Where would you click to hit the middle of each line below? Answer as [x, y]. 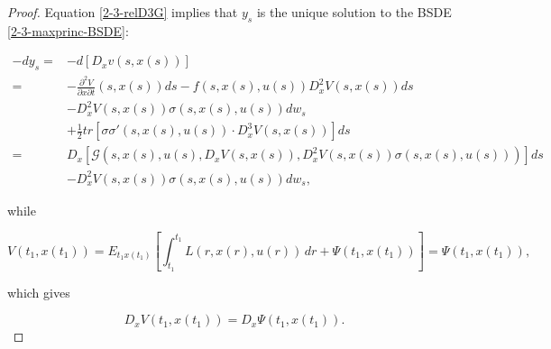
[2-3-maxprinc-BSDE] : [68, 30]
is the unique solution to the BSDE [354, 12]
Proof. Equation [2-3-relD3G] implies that [123, 12]
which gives [39, 292]
